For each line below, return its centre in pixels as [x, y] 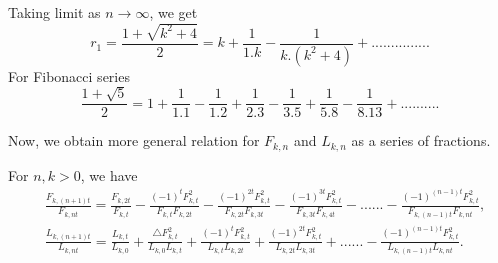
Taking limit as [54, 12]
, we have [109, 174]
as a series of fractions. [421, 140]
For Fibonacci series [69, 75]
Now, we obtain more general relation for [134, 140]
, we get [173, 12]
